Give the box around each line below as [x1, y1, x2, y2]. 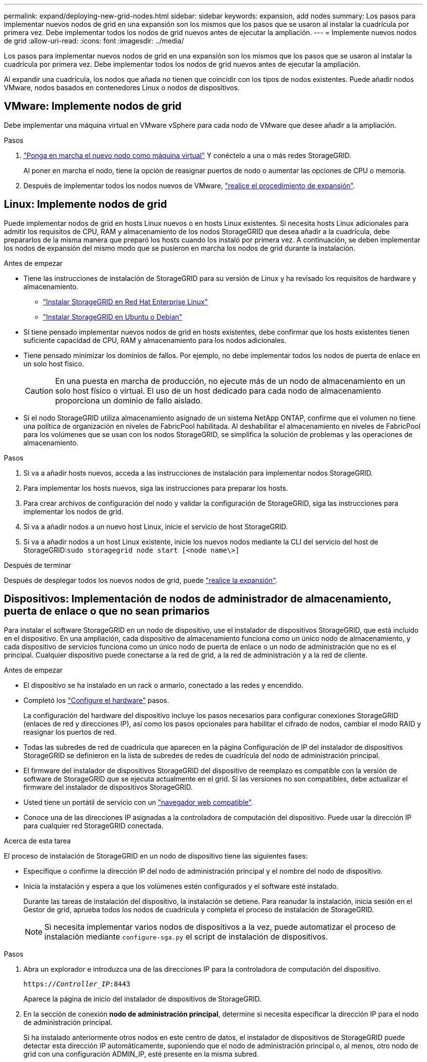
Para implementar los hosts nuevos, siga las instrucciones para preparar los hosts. [23, 483, 288, 492]
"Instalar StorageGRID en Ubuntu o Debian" [43, 312, 182, 321]
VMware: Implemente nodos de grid [4, 100, 182, 113]
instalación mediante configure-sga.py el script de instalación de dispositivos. [44, 931, 328, 942]
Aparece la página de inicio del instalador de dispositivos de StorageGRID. [23, 994, 261, 1003]
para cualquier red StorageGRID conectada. [23, 821, 164, 830]
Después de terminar [4, 561, 71, 569]
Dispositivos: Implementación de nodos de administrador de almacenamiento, [4, 593, 391, 605]
